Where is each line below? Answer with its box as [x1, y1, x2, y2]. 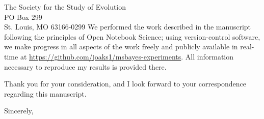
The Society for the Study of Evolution [4, 2, 126, 12]
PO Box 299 [4, 11, 42, 22]
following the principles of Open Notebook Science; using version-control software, [4, 31, 260, 42]
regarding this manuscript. [4, 88, 87, 99]
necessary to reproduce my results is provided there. [4, 61, 167, 72]
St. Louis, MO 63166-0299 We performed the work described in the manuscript [4, 21, 251, 32]
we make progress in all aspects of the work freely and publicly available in [4, 41, 238, 52]
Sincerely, [4, 105, 34, 116]
